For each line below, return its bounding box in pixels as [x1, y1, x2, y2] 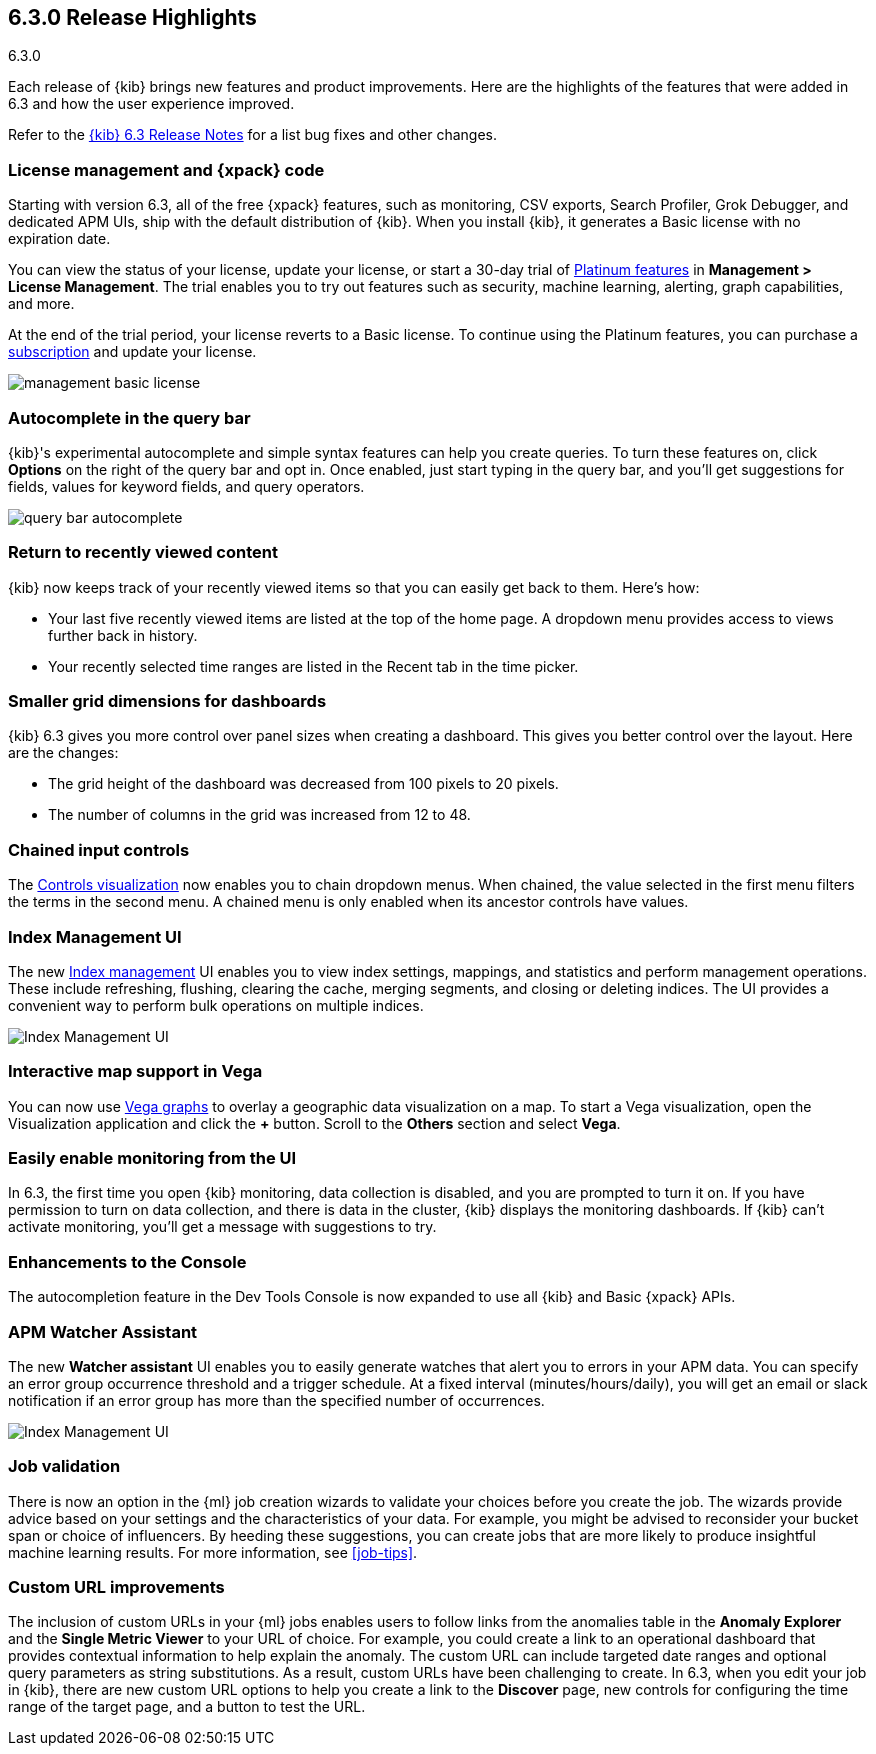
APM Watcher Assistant [8, 1321, 198, 1342]
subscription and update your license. [8, 343, 257, 361]
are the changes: [8, 744, 119, 762]
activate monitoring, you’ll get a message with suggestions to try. [8, 1218, 437, 1236]
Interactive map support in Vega [8, 1061, 263, 1082]
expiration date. [8, 230, 111, 248]
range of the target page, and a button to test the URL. [8, 1698, 366, 1716]
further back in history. [48, 626, 198, 644]
